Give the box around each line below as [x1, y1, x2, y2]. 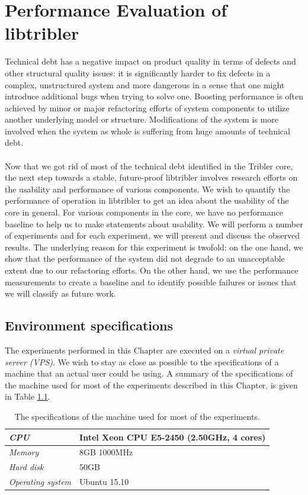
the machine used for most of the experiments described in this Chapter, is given [5, 378, 298, 391]
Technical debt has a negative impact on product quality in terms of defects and [5, 55, 296, 67]
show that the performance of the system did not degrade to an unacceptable [5, 252, 285, 265]
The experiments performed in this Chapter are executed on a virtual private [5, 343, 284, 356]
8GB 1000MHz [79, 446, 133, 458]
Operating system [9, 475, 72, 488]
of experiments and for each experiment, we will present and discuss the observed [5, 229, 300, 242]
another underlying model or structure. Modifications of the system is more [5, 113, 278, 126]
